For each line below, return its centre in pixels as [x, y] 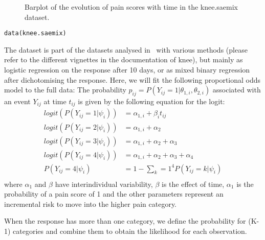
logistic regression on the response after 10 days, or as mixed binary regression [127, 70]
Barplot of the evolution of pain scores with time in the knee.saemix [131, 7]
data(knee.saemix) [35, 33]
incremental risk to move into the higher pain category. [91, 203]
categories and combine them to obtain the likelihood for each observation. [130, 231]
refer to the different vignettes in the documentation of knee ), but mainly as [124, 59]
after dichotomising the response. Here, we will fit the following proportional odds [132, 79]
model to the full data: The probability [65, 90]
